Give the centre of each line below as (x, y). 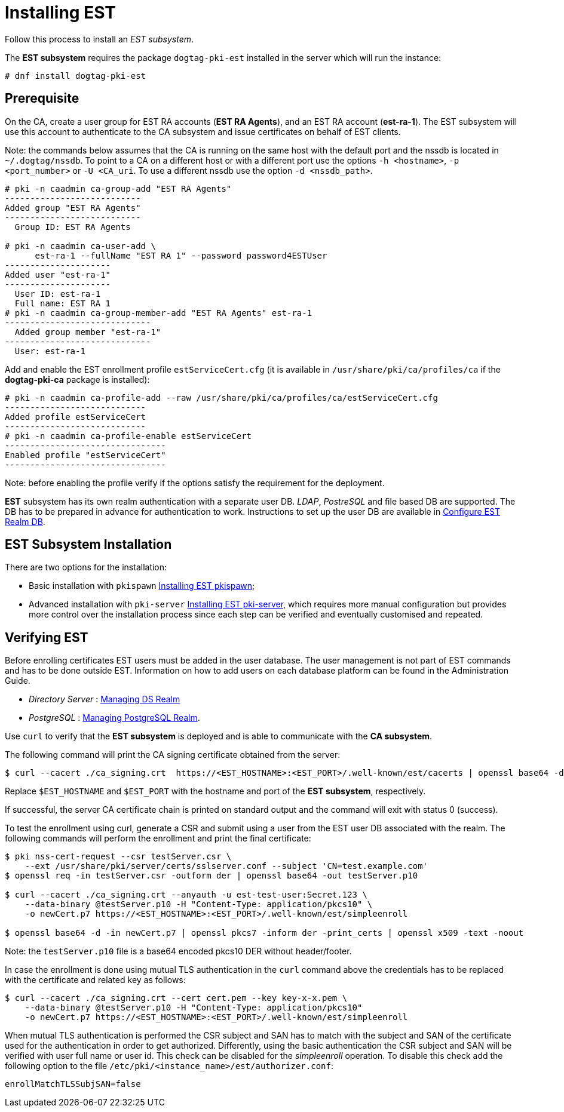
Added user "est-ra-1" (58, 274)
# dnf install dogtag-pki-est (76, 76)
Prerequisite (42, 99)
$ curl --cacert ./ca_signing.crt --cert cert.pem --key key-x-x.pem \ (176, 998)
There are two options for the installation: (86, 567)
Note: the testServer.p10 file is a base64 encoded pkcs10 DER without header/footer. (178, 951)
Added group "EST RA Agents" (73, 208)
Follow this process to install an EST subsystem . (99, 39)
